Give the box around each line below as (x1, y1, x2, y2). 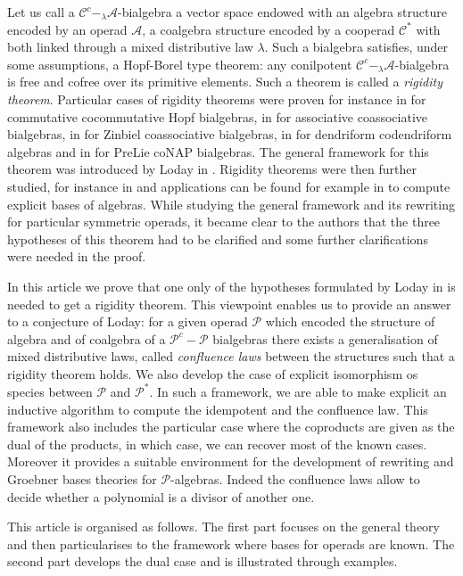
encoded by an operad (7, 20, 128, 38)
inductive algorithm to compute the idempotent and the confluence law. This (7, 399, 428, 418)
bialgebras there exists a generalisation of (212, 329, 438, 348)
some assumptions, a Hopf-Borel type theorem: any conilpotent (7, 54, 352, 73)
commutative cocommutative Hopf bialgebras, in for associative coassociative (7, 107, 427, 126)
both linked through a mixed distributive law (7, 37, 253, 56)
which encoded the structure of (265, 312, 435, 331)
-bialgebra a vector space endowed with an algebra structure (117, 3, 447, 21)
